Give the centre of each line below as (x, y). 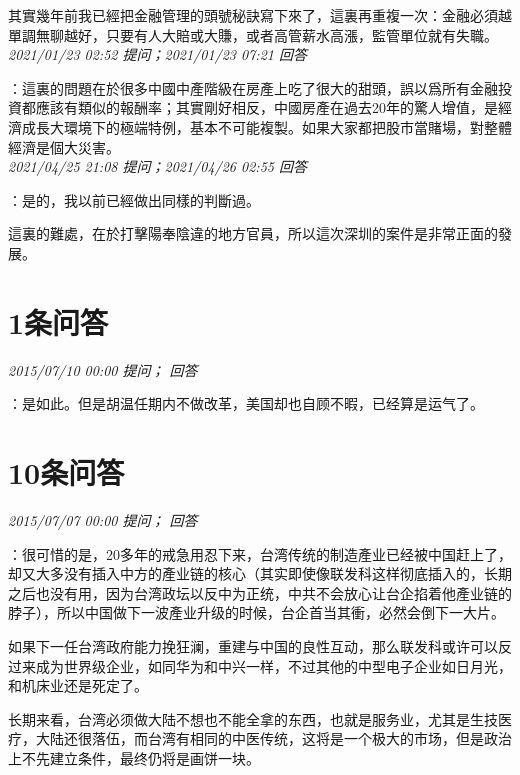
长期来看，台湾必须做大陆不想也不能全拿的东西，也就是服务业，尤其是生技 (253, 718)
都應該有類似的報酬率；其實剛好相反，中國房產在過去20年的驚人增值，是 (259, 107)
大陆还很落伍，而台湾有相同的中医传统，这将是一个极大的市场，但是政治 (273, 738)
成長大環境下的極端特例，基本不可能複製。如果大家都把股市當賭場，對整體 (266, 126)
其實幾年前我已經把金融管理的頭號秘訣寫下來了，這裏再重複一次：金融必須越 (260, 15)
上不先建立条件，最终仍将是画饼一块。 (134, 757)
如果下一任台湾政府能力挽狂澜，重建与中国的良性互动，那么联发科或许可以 (253, 645)
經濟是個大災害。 (64, 146)
